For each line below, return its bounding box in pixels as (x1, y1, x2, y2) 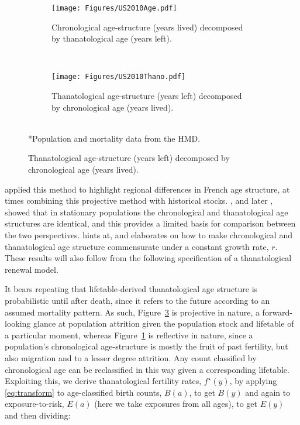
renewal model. (5, 263, 58, 275)
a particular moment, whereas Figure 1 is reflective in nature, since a (5, 328, 253, 341)
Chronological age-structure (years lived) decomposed (51, 20, 243, 33)
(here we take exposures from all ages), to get (94, 397, 258, 410)
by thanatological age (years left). (51, 32, 172, 44)
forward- (262, 306, 293, 318)
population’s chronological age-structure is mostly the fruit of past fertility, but (5, 340, 288, 352)
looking (5, 317, 31, 330)
